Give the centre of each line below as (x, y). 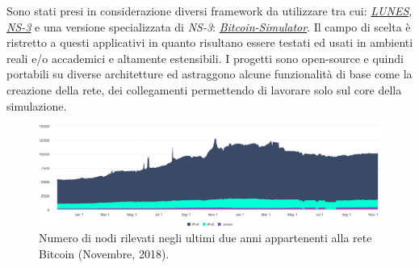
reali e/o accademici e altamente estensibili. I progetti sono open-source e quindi (205, 58)
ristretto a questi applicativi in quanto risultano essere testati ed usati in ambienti (210, 42)
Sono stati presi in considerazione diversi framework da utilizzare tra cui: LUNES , (209, 10)
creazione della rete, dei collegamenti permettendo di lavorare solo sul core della (204, 89)
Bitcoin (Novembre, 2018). (104, 253)
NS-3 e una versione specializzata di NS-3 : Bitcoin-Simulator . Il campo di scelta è (209, 26)
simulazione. (37, 105)
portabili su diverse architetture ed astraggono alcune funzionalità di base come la (209, 74)
